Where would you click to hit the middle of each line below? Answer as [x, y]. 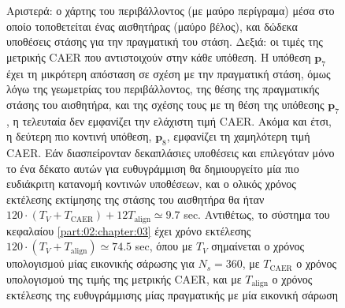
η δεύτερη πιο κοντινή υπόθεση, [79, 136]
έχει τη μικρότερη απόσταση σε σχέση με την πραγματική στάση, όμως [169, 73]
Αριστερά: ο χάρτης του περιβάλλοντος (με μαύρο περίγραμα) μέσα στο [171, 10]
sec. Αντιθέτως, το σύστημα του [257, 214]
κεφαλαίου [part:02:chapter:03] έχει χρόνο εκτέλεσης [129, 230]
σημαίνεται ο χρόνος [258, 246]
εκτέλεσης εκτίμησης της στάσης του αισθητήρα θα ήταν [135, 199]
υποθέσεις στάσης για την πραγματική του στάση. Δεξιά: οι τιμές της [165, 41]
